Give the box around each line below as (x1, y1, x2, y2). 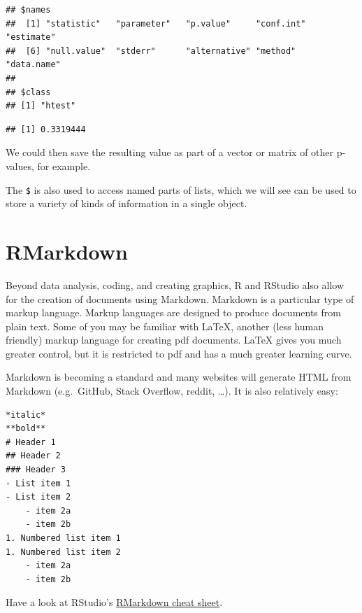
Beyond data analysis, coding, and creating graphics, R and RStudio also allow (6, 277, 345, 292)
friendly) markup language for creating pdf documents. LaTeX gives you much (6, 332, 342, 347)
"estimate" (6, 32, 56, 43)
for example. (37, 158, 91, 173)
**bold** (6, 423, 46, 434)
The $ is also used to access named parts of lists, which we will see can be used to (6, 182, 356, 197)
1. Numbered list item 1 (6, 533, 121, 543)
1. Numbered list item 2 (6, 547, 121, 557)
